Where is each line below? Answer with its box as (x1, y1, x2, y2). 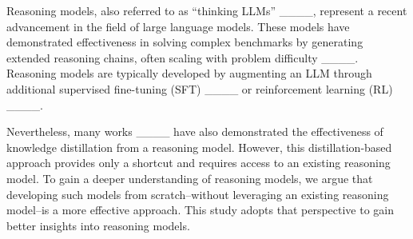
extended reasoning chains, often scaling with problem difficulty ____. (6, 49, 359, 66)
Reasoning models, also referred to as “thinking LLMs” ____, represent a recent (6, 2, 407, 18)
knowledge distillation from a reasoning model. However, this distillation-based (6, 138, 392, 155)
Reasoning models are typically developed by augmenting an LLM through (6, 65, 372, 82)
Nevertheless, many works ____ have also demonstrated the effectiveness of (6, 123, 383, 140)
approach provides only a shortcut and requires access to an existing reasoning (6, 154, 391, 171)
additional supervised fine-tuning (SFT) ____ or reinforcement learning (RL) (6, 80, 393, 97)
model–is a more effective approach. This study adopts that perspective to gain (6, 201, 395, 218)
